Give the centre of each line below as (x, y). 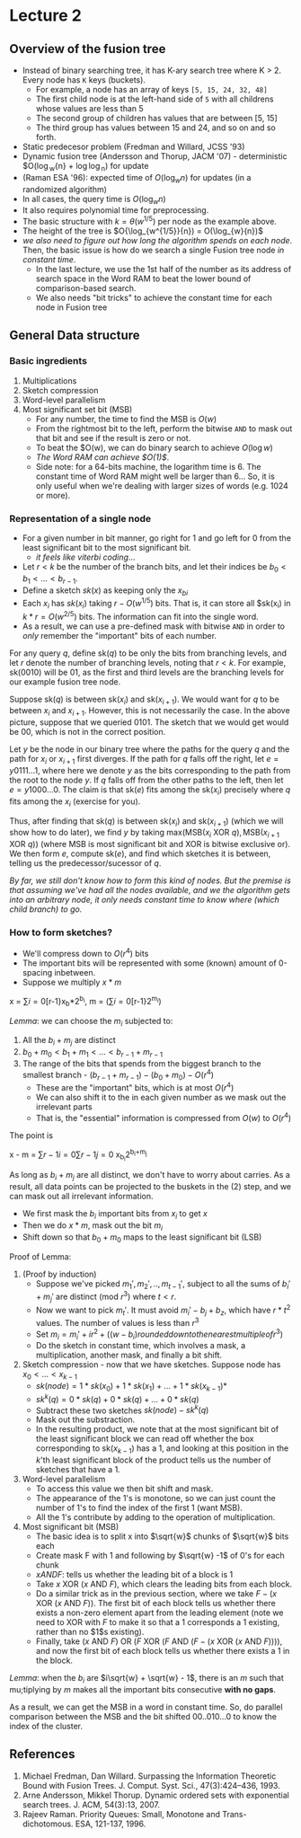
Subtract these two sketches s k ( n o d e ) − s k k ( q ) (122, 1409)
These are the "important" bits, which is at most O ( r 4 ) (135, 1087)
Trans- (234, 1814)
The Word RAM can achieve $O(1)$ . (102, 457)
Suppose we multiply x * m (72, 982)
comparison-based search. (86, 288)
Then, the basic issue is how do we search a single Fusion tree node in (153, 250)
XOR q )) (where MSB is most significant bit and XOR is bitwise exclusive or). (150, 844)
